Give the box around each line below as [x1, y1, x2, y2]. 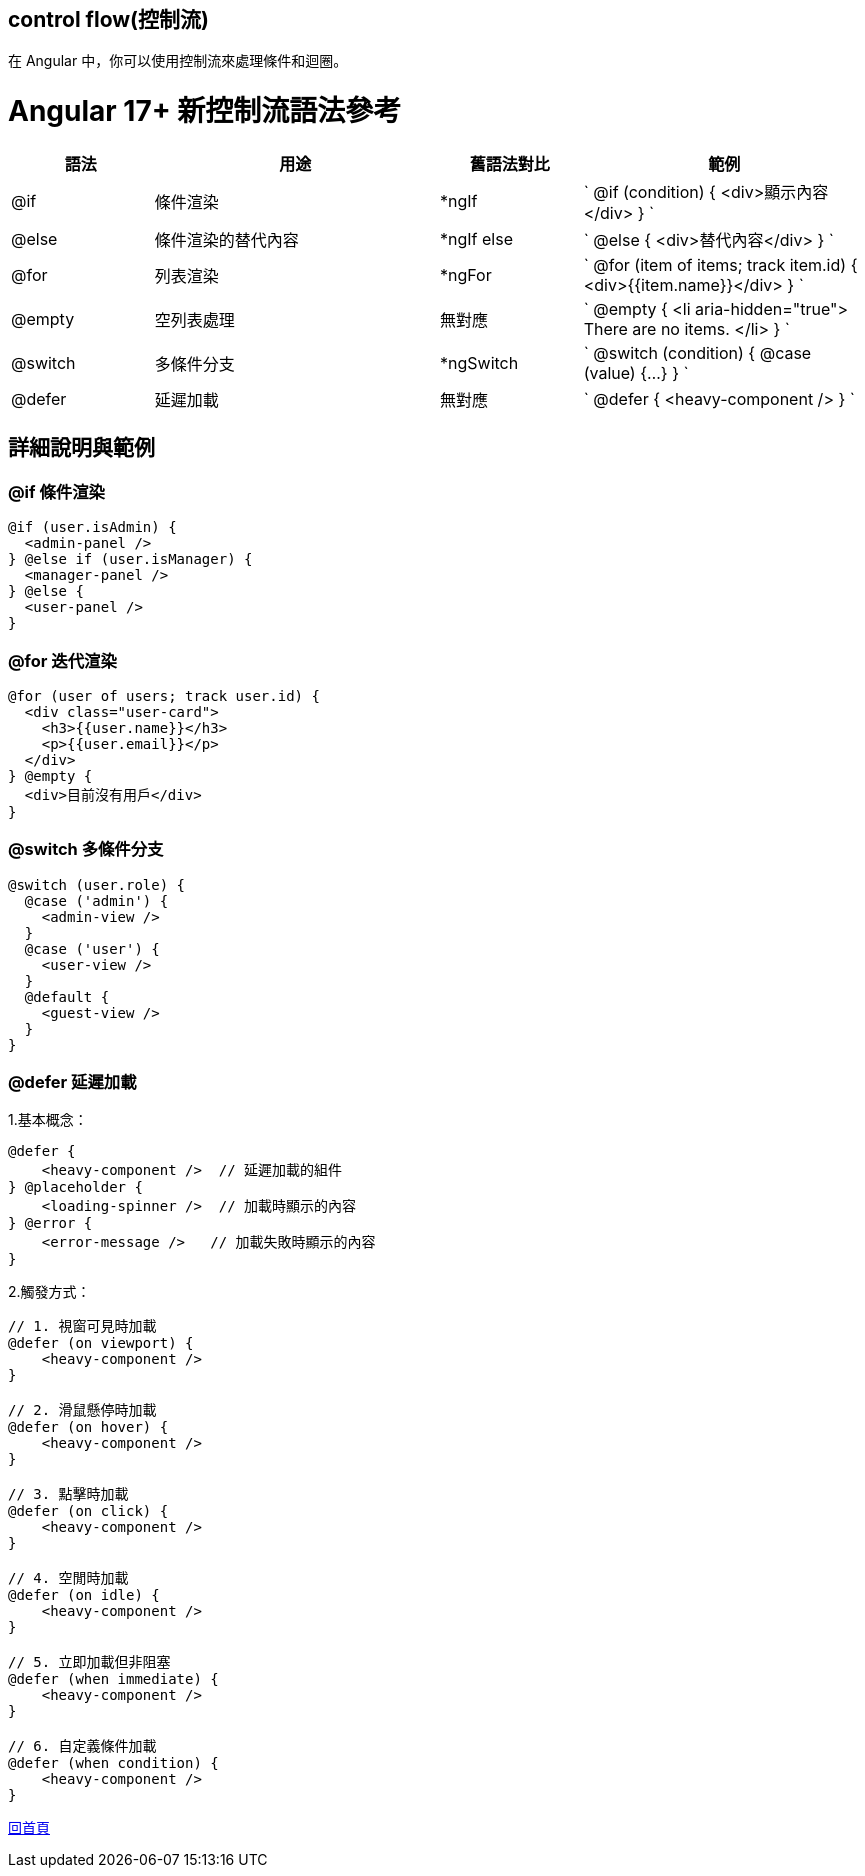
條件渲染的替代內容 [154, 229, 299, 250]
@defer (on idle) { [8, 1587, 160, 1604]
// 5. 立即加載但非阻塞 [8, 1654, 171, 1671]
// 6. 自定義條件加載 [8, 1738, 157, 1755]
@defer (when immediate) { [8, 1671, 219, 1688]
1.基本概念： [8, 1111, 88, 1129]
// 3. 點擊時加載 [8, 1486, 129, 1503]
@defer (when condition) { [8, 1755, 219, 1772]
